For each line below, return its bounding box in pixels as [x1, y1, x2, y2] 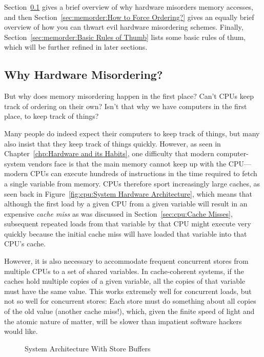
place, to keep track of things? [4, 111, 99, 121]
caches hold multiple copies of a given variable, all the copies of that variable [4, 276, 246, 286]
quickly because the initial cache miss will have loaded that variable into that [4, 228, 247, 239]
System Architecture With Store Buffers [25, 343, 151, 353]
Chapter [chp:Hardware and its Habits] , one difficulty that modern [4, 148, 214, 159]
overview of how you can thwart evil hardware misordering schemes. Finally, [4, 22, 243, 32]
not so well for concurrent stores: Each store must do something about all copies [4, 296, 256, 306]
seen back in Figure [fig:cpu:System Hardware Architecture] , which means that [4, 188, 253, 199]
